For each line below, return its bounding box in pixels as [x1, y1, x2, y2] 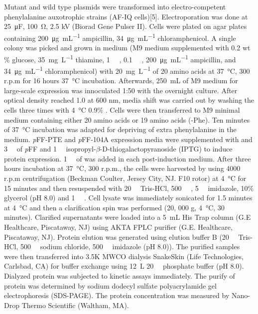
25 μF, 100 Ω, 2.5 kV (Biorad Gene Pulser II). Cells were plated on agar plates [4, 21, 247, 31]
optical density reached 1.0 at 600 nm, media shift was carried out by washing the [4, 95, 255, 105]
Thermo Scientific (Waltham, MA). [21, 300, 129, 310]
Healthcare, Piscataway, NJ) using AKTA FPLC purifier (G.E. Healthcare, [4, 222, 233, 232]
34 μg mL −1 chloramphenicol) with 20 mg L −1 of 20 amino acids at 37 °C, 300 [4, 64, 250, 76]
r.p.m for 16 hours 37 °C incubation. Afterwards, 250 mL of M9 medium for [4, 75, 238, 86]
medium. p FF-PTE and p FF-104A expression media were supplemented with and [4, 134, 253, 144]
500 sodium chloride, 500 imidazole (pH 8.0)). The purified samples [20, 241, 240, 252]
